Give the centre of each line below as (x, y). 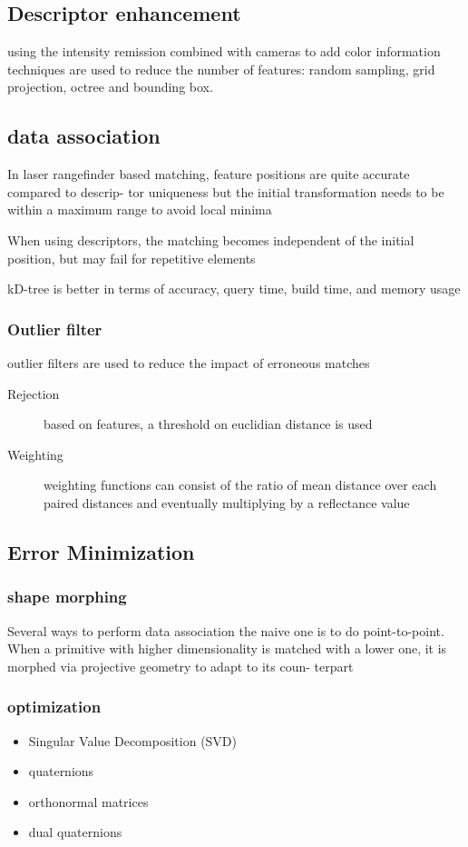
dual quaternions (75, 832)
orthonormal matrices (88, 801)
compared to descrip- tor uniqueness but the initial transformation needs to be (226, 191)
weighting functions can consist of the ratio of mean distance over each (240, 485)
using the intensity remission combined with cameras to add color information (224, 51)
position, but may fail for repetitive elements (132, 258)
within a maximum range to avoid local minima (140, 209)
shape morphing (67, 597)
